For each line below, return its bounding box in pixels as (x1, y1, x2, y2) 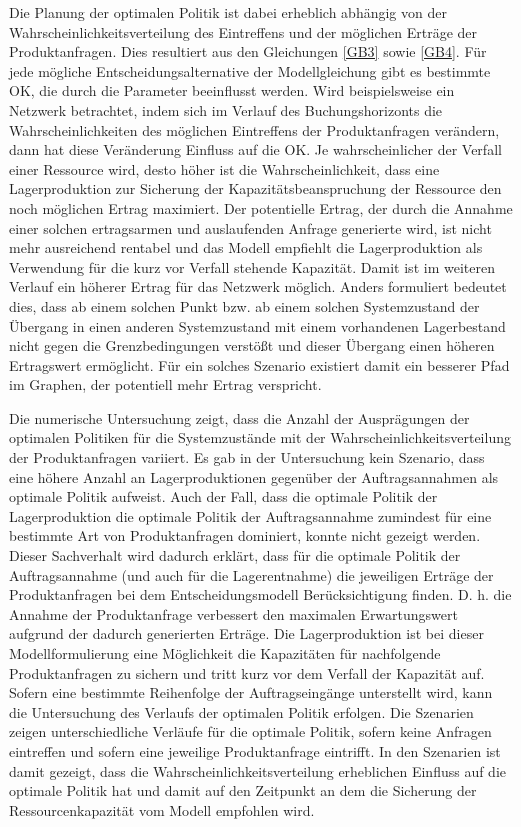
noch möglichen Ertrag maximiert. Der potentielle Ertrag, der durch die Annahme (9, 197, 513, 218)
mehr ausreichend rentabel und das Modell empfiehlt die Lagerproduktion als (9, 237, 483, 258)
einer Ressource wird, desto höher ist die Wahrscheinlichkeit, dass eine (9, 158, 440, 179)
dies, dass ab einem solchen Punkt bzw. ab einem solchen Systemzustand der (9, 295, 480, 316)
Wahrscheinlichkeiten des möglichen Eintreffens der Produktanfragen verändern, (9, 119, 500, 140)
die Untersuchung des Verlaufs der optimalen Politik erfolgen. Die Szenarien (9, 701, 474, 722)
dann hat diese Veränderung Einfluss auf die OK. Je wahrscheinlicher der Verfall (9, 139, 502, 160)
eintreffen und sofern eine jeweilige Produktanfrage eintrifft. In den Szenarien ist (9, 740, 501, 761)
